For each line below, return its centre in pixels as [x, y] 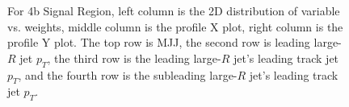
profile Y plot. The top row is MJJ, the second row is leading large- [174, 42]
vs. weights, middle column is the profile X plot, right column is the [175, 26]
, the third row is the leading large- [134, 58]
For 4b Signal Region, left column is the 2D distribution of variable [174, 10]
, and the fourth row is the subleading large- [128, 74]
